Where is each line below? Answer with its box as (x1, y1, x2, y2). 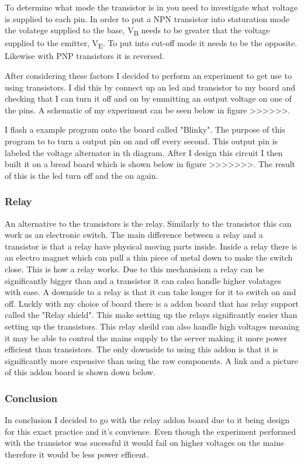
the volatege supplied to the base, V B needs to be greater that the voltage (5, 24, 270, 37)
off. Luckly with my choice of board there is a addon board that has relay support (5, 297, 299, 309)
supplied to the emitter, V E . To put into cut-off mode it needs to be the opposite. (5, 37, 298, 51)
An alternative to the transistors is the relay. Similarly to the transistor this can (5, 217, 292, 229)
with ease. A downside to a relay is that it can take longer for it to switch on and (5, 286, 296, 298)
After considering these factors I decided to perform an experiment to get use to (5, 70, 292, 82)
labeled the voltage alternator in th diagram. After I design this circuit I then (5, 146, 283, 158)
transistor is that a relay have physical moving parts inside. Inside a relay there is (5, 240, 298, 252)
